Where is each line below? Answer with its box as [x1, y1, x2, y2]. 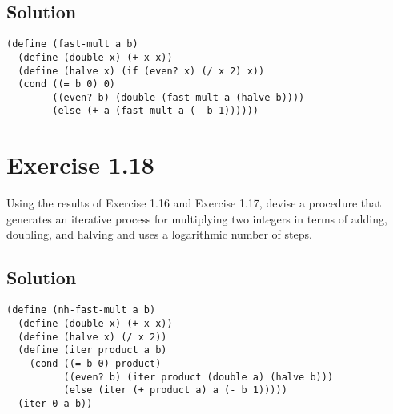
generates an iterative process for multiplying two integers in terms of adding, [6, 210, 387, 227]
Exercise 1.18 [6, 148, 154, 181]
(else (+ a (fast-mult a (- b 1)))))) [52, 105, 259, 117]
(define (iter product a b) [18, 344, 167, 356]
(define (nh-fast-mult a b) [6, 304, 156, 316]
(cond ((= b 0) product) [29, 357, 162, 369]
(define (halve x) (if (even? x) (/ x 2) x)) [18, 65, 265, 77]
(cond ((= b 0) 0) [18, 78, 116, 90]
